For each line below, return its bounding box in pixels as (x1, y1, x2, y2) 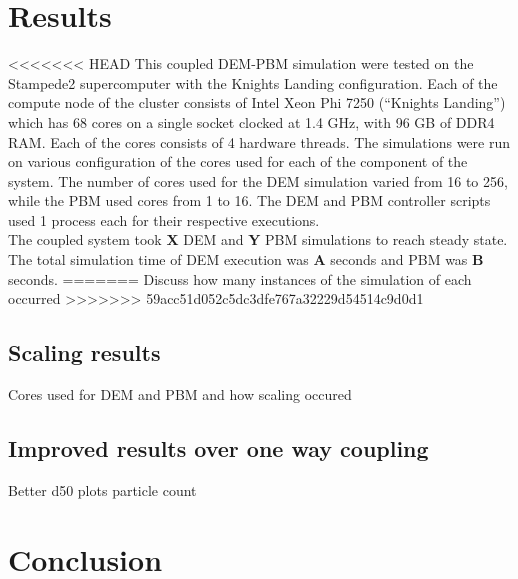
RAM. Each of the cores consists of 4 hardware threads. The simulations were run (8, 131, 511, 152)
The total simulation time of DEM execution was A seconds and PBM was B (8, 249, 484, 270)
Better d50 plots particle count (8, 479, 197, 500)
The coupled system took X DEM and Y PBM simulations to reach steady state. (8, 229, 508, 250)
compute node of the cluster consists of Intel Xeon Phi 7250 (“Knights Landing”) (8, 92, 506, 113)
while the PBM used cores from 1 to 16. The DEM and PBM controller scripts (8, 190, 491, 211)
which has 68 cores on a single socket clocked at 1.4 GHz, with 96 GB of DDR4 (8, 111, 495, 132)
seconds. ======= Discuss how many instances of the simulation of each (8, 268, 472, 289)
